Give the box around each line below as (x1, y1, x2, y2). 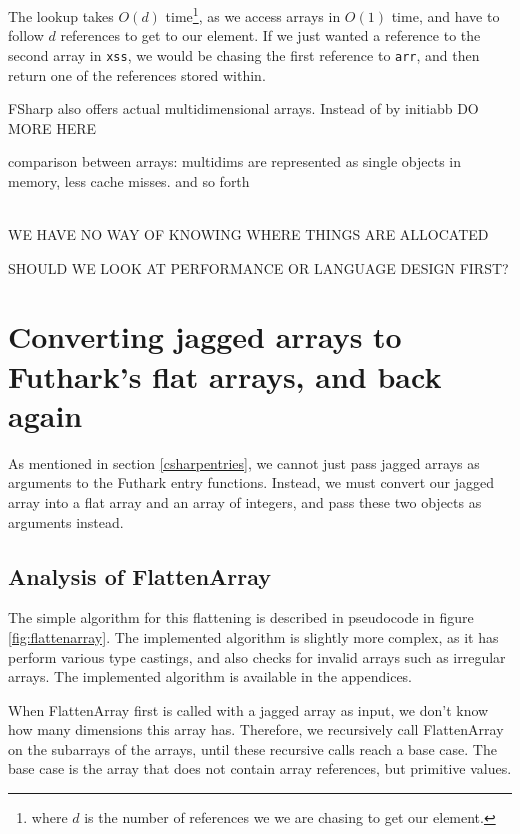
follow (8, 25, 44, 46)
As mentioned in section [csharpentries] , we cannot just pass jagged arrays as (8, 452, 480, 473)
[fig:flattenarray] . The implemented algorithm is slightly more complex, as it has (8, 626, 499, 647)
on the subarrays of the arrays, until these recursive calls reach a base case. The (8, 738, 497, 759)
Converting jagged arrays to (8, 316, 402, 357)
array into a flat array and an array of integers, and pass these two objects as (8, 491, 482, 512)
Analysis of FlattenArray (8, 560, 272, 591)
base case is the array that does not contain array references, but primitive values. (8, 758, 512, 779)
